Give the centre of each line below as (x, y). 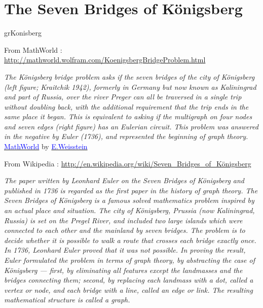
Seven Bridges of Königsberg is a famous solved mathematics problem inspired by (129, 200)
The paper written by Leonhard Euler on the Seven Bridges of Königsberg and (124, 180)
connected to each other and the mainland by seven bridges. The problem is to (125, 230)
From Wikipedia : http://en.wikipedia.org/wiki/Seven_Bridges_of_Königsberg (128, 163)
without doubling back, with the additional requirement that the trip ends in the (126, 106)
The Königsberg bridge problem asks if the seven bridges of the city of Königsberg (129, 76)
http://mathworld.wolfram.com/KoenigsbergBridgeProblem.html (105, 60)
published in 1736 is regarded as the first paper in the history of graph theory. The (131, 190)
